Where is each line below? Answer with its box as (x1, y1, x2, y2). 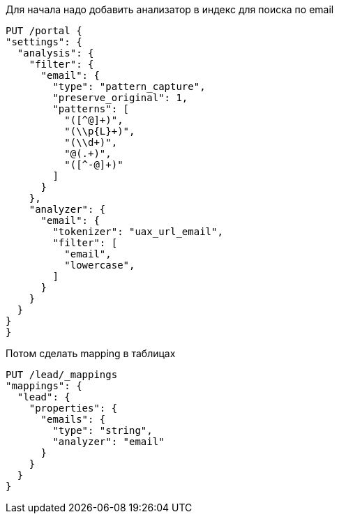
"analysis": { (17, 47, 94, 59)
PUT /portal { (6, 25, 82, 36)
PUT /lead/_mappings (6, 369, 118, 380)
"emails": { (40, 414, 106, 425)
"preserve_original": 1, (52, 92, 188, 103)
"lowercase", (64, 259, 135, 271)
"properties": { (29, 403, 118, 414)
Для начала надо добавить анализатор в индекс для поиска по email (6, 3, 334, 15)
